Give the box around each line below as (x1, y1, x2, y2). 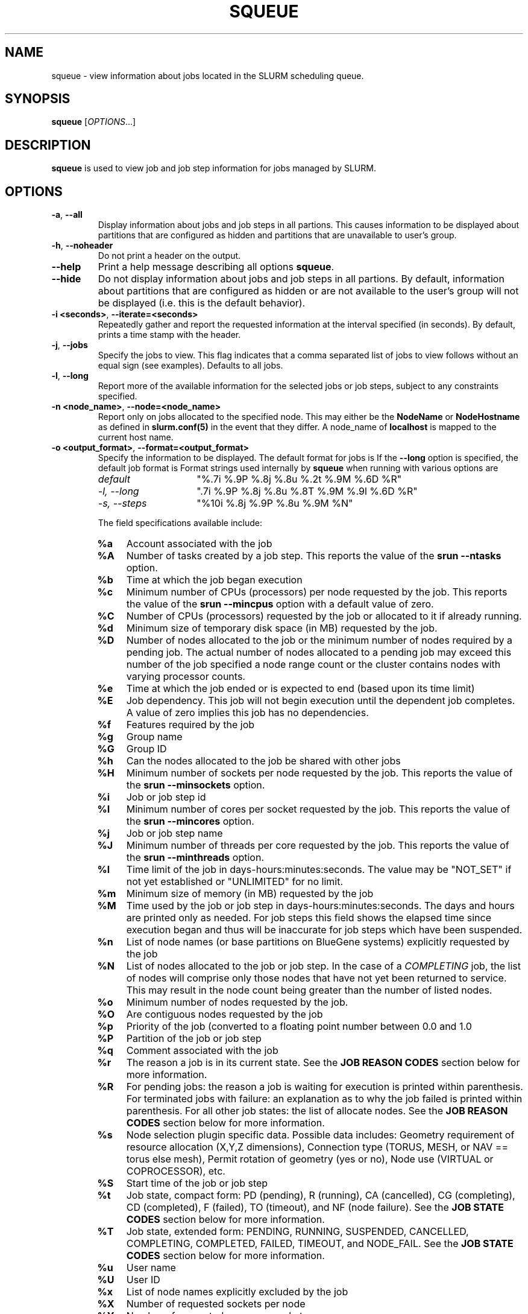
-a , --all (51, 209, 83, 220)
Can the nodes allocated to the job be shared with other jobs (126, 755, 401, 767)
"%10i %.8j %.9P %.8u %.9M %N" (196, 497, 353, 510)
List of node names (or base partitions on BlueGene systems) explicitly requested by (126, 936, 510, 948)
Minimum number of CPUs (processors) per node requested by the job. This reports (126, 586, 508, 598)
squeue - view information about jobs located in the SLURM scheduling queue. (51, 70, 364, 81)
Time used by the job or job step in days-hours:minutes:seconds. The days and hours (126, 900, 515, 912)
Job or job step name (126, 827, 223, 840)
